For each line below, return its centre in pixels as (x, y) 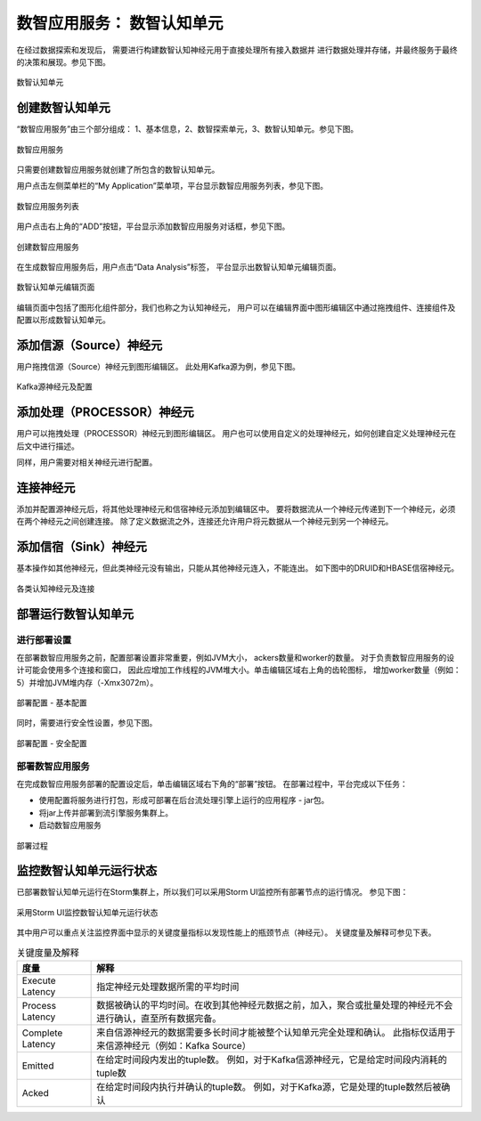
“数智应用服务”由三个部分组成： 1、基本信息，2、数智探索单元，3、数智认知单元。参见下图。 (188, 129)
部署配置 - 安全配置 (52, 743)
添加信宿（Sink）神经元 (82, 547)
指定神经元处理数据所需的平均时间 (168, 987)
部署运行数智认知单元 (75, 614)
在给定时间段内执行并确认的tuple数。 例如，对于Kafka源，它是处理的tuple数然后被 (269, 1086)
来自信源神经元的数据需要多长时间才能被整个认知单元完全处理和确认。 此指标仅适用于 (276, 1032)
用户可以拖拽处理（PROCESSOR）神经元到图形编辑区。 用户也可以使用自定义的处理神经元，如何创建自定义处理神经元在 (236, 434)
